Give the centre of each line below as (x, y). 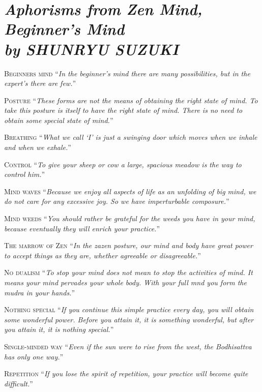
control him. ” (25, 174)
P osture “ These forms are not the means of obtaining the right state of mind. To (131, 100)
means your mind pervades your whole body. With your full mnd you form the (125, 282)
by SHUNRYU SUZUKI (92, 49)
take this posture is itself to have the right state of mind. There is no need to (123, 110)
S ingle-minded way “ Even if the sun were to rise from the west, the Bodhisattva (128, 346)
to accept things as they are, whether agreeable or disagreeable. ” (103, 255)
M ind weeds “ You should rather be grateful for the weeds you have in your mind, (130, 218)
